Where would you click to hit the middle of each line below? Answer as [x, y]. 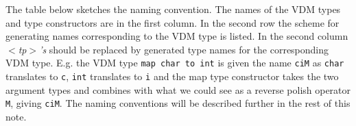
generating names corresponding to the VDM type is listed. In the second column [177, 36]
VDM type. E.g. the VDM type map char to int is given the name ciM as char [175, 63]
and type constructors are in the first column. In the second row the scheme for [173, 22]
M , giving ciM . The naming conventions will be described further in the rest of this [178, 103]
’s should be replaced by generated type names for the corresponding [184, 49]
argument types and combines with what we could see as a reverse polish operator [178, 89]
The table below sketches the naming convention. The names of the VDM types [173, 9]
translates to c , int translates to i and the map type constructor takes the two [172, 76]
